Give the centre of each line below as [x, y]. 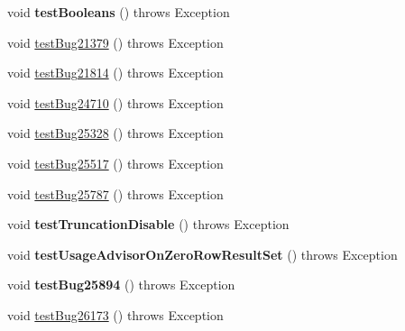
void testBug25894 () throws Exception [121, 285]
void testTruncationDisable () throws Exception [148, 224]
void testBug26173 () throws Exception [115, 314]
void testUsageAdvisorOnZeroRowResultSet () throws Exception [202, 254]
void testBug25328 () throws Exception [115, 133]
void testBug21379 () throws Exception [115, 42]
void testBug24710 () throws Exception [115, 102]
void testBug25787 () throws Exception [115, 193]
